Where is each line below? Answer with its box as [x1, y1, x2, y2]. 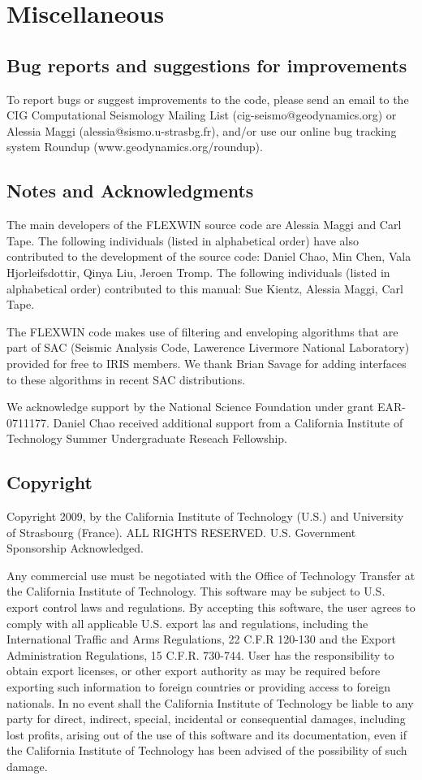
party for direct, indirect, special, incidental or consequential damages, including [6, 710, 406, 727]
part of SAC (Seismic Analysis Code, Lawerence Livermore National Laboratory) [6, 339, 410, 356]
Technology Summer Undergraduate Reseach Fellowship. [6, 430, 287, 447]
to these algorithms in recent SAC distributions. [6, 370, 246, 388]
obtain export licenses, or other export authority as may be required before [6, 662, 381, 679]
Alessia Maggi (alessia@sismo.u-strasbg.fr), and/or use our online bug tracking [6, 122, 397, 139]
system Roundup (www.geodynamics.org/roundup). [6, 138, 263, 155]
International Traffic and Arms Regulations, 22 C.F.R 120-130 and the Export [6, 630, 396, 648]
